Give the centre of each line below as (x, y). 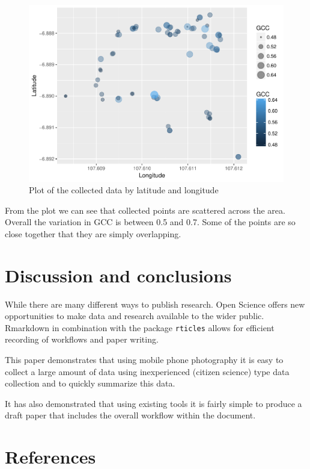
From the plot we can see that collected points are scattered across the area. (145, 210)
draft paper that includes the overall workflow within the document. (130, 415)
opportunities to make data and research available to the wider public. (135, 316)
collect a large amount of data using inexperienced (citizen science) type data (147, 371)
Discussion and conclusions (118, 275)
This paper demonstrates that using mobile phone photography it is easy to (144, 360)
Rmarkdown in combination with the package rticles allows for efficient (140, 327)
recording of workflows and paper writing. (82, 339)
